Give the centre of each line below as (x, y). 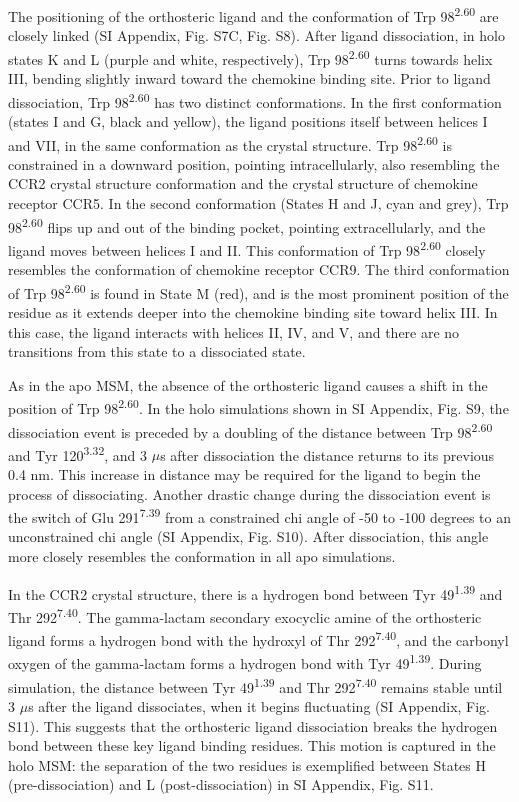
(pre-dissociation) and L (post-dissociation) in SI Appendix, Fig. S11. (221, 784)
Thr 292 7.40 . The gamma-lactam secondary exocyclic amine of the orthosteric (245, 615)
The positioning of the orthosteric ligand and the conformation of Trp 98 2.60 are (253, 14)
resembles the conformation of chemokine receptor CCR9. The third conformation (259, 269)
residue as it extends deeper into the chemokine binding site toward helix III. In (253, 311)
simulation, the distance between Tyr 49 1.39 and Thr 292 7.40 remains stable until (255, 685)
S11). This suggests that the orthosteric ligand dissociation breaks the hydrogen (253, 725)
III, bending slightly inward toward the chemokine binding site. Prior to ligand (249, 78)
